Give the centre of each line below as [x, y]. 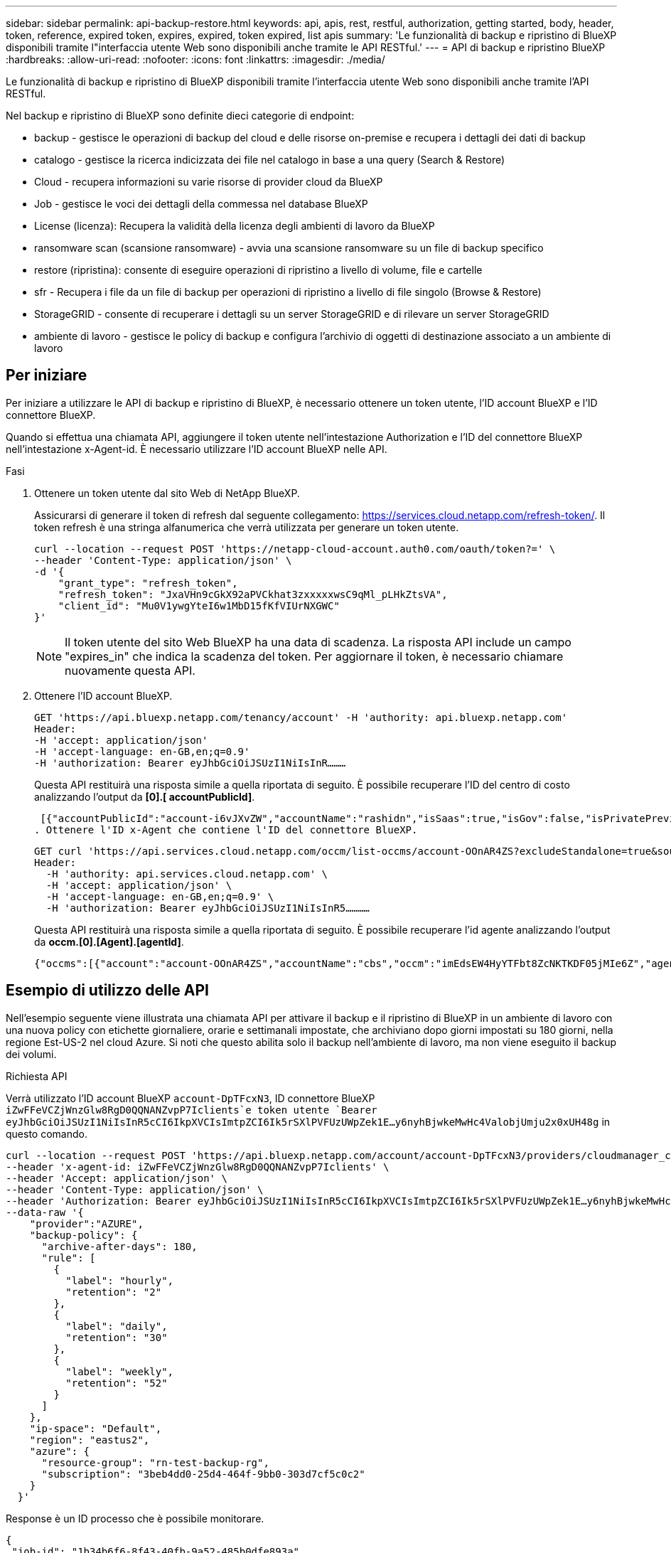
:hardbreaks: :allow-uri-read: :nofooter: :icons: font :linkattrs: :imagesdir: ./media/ [195, 59]
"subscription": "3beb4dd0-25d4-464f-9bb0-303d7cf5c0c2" [203, 1474]
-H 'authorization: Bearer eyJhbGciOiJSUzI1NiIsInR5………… [208, 908]
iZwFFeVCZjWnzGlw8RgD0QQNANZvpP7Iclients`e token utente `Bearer [192, 1110]
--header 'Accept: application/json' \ [117, 1178]
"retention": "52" [117, 1383]
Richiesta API [37, 1076]
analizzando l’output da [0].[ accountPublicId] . [145, 796]
